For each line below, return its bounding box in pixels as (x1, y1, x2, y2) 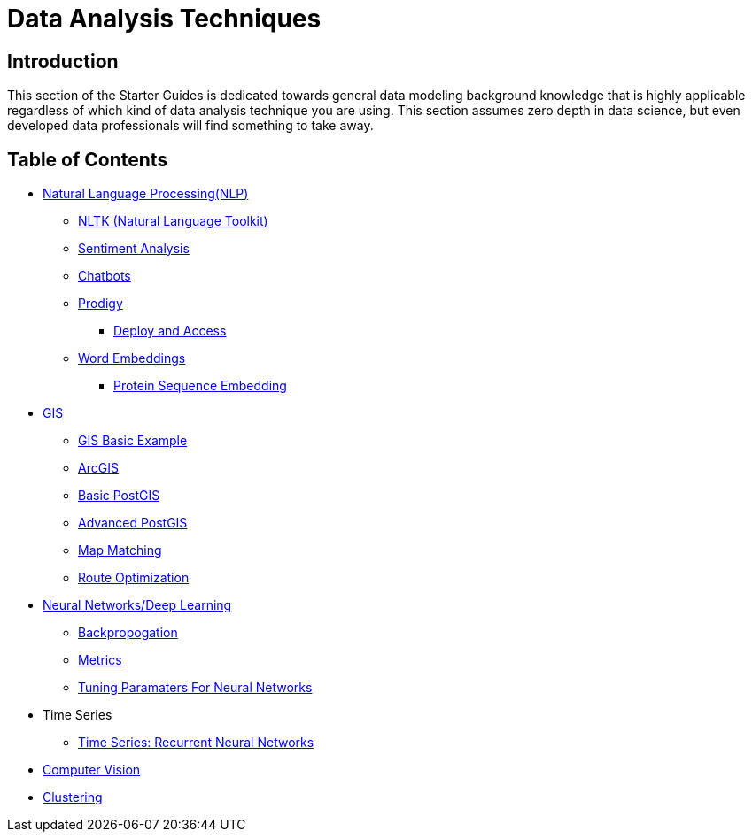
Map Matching (78, 543, 162, 558)
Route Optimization (78, 570, 190, 586)
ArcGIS (78, 460, 119, 476)
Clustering (43, 789, 103, 805)
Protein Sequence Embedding (113, 378, 287, 394)
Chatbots (78, 268, 131, 284)
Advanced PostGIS (78, 515, 188, 531)
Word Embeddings (78, 350, 186, 366)
